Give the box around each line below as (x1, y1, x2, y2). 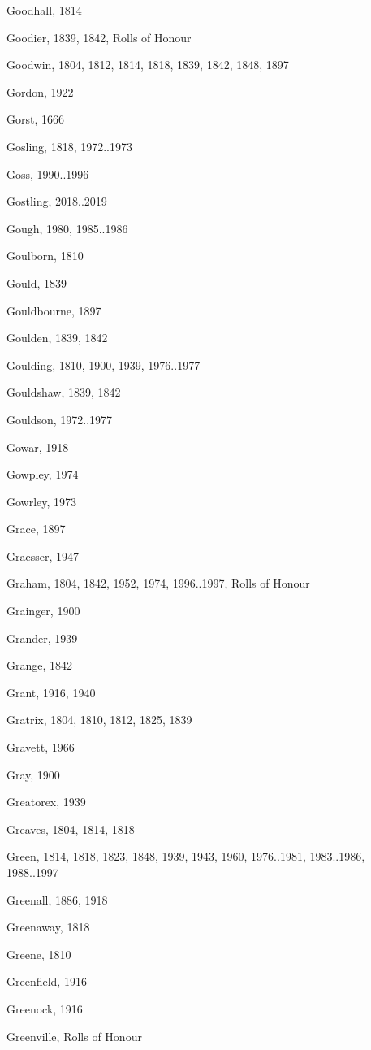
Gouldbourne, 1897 (6, 302, 101, 319)
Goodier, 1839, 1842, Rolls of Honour (6, 28, 192, 46)
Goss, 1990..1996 (6, 165, 89, 182)
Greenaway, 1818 (6, 918, 90, 935)
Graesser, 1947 (6, 547, 79, 564)
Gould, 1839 (6, 274, 67, 291)
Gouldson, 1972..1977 (6, 410, 113, 427)
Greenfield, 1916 (6, 973, 87, 990)
